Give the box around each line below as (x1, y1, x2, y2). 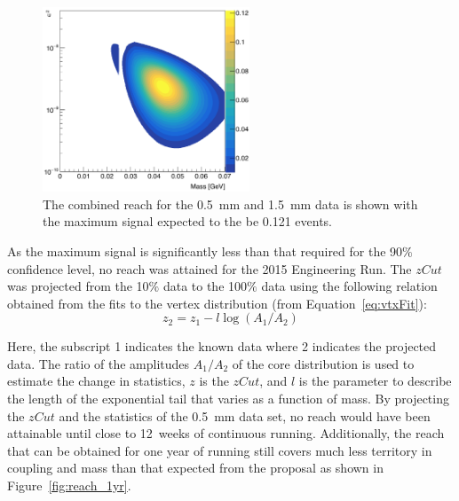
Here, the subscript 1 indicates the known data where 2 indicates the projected (7, 337, 437, 356)
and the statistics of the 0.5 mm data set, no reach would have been (59, 406, 431, 425)
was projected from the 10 (7, 277, 149, 295)
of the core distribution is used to (232, 354, 415, 372)
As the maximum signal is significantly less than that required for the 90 (7, 241, 403, 260)
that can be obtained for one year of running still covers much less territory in (7, 441, 432, 459)
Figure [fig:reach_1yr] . (7, 476, 131, 495)
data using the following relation (261, 277, 438, 295)
